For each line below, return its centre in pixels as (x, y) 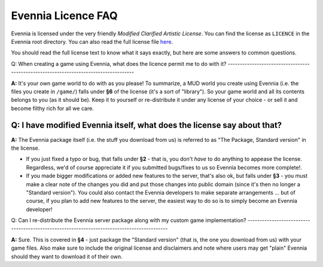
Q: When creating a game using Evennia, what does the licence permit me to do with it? (119, 63)
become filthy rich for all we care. (52, 108)
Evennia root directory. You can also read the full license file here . (92, 41)
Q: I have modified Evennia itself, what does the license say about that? (147, 125)
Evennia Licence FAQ (64, 16)
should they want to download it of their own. (67, 256)
